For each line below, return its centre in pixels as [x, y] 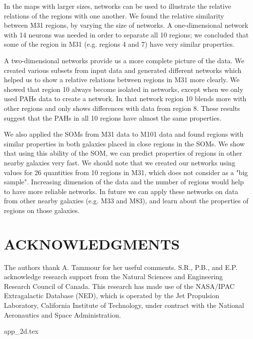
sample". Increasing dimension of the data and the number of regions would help [124, 182]
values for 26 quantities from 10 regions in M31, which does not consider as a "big [126, 172]
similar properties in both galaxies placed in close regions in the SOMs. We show [124, 143]
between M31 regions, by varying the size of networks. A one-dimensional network [126, 25]
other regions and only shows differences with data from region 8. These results [122, 108]
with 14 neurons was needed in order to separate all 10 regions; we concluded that [126, 34]
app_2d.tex [21, 331]
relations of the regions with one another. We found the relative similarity [114, 15]
